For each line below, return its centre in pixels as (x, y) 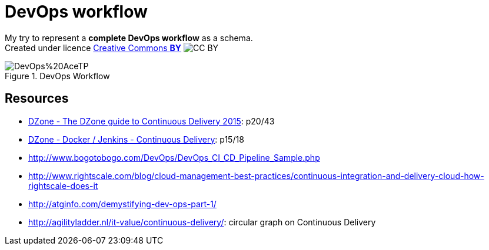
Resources (37, 99)
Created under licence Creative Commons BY (93, 48)
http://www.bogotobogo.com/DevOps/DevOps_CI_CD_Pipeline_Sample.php (174, 157)
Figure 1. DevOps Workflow (57, 76)
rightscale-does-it (63, 185)
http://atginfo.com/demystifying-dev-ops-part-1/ (122, 204)
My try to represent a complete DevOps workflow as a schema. (129, 38)
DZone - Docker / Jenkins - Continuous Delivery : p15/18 (136, 139)
